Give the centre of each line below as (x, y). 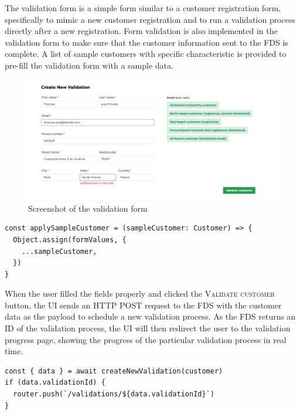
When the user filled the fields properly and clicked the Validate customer (140, 293)
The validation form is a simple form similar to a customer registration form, (143, 8)
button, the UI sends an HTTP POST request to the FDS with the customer (143, 305)
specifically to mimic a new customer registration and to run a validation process (150, 19)
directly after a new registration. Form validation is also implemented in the (141, 31)
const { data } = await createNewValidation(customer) (114, 371)
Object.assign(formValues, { (70, 240)
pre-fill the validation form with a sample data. (89, 65)
